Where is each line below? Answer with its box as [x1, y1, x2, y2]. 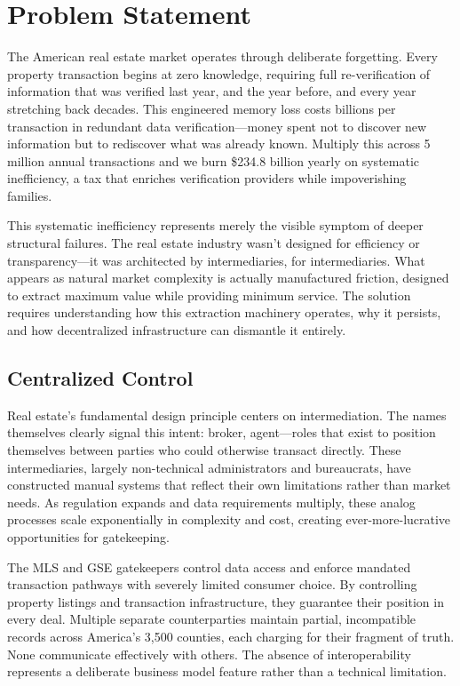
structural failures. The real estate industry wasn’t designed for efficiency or [7, 234, 420, 252]
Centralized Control [7, 364, 194, 392]
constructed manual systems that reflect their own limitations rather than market [7, 475, 451, 494]
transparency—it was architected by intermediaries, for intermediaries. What [7, 251, 425, 269]
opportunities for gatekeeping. [7, 527, 170, 546]
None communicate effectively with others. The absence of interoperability [7, 644, 411, 663]
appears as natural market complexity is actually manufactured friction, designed [7, 268, 449, 287]
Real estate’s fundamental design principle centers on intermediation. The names [7, 405, 447, 424]
